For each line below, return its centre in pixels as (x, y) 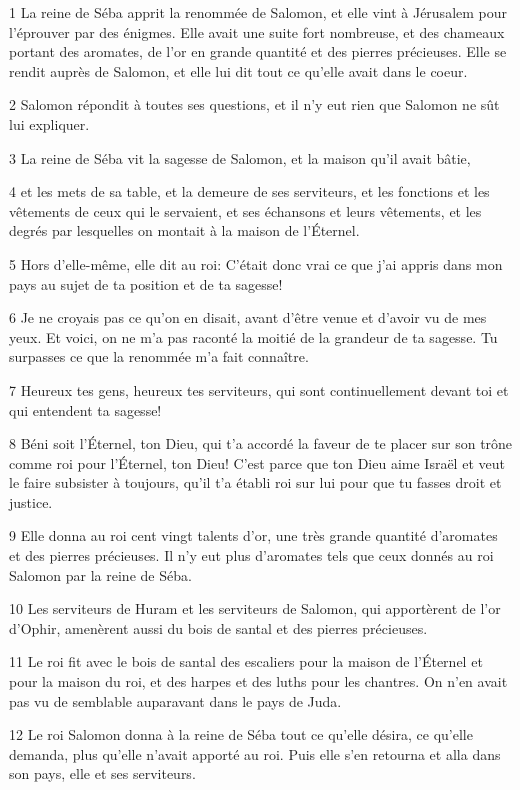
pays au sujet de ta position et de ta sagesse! (146, 283)
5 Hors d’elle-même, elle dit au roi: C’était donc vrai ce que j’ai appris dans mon (256, 263)
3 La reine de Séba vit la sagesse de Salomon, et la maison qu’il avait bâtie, (240, 157)
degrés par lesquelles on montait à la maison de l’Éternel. (184, 230)
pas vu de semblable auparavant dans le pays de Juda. (175, 700)
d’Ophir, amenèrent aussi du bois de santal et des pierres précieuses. (218, 627)
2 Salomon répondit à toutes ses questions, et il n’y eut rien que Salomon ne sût (254, 104)
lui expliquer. (49, 123)
